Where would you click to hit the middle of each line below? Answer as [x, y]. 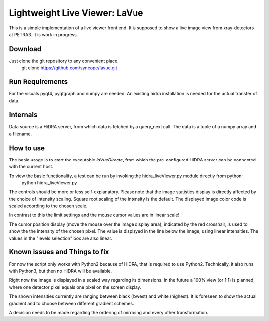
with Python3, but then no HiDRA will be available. [61, 271]
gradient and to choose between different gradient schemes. [71, 303]
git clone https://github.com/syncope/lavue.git [69, 68]
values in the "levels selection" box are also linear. [61, 238]
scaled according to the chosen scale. [48, 206]
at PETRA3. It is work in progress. [44, 34]
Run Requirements [39, 82]
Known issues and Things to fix [59, 252]
